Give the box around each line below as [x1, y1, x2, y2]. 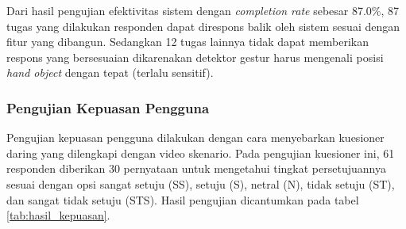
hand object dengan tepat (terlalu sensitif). [6, 64, 214, 81]
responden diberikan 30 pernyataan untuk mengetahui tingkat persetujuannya [6, 160, 386, 177]
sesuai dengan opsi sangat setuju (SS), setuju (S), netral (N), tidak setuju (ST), [6, 175, 395, 192]
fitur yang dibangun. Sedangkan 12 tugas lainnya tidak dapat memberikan [6, 33, 369, 50]
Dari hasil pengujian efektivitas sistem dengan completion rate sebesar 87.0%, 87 [6, 2, 400, 18]
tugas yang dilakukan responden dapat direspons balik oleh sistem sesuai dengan [6, 17, 400, 34]
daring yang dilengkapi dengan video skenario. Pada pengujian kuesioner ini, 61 [6, 144, 395, 161]
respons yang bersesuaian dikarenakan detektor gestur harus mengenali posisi [6, 48, 384, 65]
